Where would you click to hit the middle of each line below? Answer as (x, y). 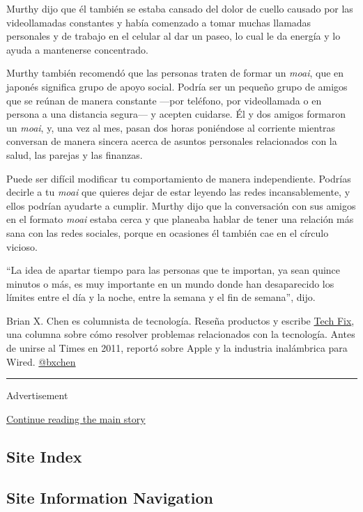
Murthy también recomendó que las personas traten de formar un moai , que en (175, 73)
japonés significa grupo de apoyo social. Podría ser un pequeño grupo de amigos (177, 86)
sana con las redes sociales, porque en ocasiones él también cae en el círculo (168, 232)
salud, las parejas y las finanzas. (75, 154)
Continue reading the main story (76, 418)
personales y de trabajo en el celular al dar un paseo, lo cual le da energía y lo (173, 36)
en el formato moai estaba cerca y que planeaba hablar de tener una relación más (180, 219)
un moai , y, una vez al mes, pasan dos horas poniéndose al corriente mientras (171, 127)
